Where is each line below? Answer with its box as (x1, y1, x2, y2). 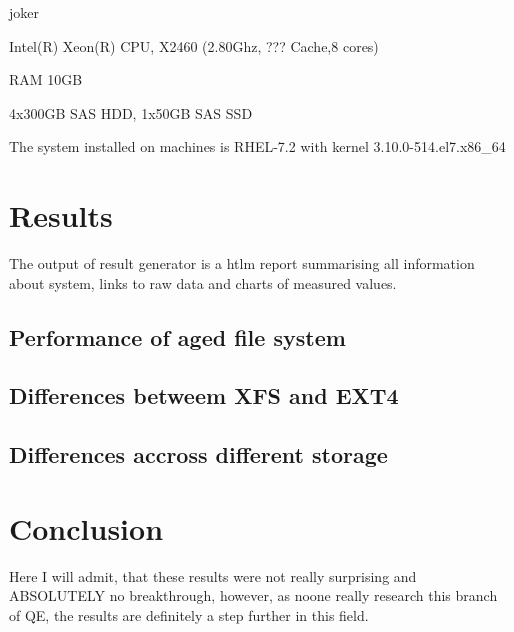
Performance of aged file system (9, 321, 346, 352)
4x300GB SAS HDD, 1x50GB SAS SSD (9, 102, 253, 123)
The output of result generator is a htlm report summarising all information (9, 253, 475, 274)
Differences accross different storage (9, 439, 388, 470)
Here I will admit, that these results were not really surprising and (9, 565, 417, 586)
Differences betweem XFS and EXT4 (9, 380, 399, 411)
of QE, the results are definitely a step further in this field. (9, 604, 369, 625)
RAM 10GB (9, 69, 83, 90)
